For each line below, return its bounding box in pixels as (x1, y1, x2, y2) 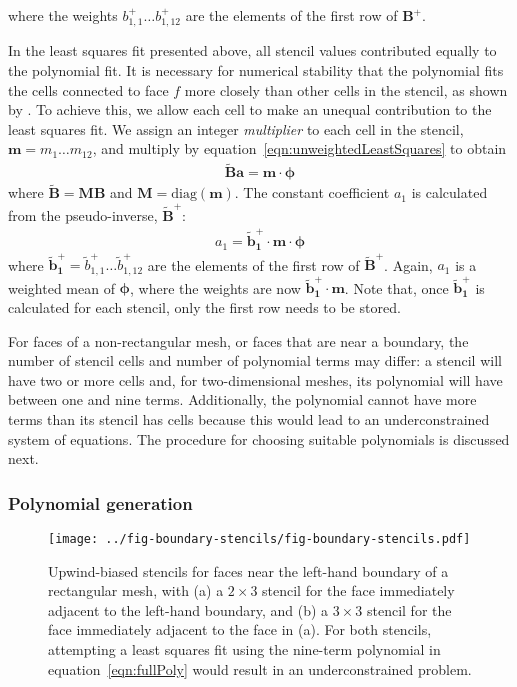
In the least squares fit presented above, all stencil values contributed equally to (8, 40, 497, 61)
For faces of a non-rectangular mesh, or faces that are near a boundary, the (8, 330, 469, 351)
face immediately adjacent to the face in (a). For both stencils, (48, 619, 432, 640)
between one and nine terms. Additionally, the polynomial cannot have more (8, 389, 477, 410)
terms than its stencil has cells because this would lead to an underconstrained (8, 409, 490, 430)
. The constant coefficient (234, 182, 390, 203)
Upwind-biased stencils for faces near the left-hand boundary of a (48, 560, 449, 581)
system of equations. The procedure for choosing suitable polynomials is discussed (8, 428, 510, 449)
